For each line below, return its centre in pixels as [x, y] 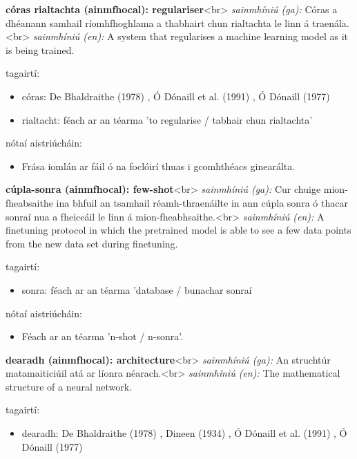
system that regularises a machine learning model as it [233, 36]
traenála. [330, 22]
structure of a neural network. [69, 386]
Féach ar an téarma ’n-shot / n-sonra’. [103, 336]
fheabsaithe [29, 202]
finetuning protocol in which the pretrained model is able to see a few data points [178, 230]
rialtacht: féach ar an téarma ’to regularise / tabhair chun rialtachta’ [167, 119]
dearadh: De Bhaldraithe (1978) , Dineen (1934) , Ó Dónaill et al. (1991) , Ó [184, 433]
